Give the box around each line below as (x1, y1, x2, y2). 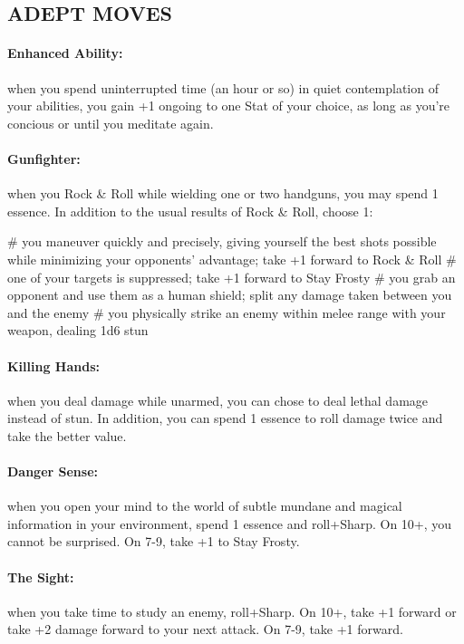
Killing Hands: (7, 356, 100, 375)
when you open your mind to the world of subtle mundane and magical (7, 496, 402, 515)
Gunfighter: (7, 149, 81, 168)
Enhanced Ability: (7, 43, 123, 62)
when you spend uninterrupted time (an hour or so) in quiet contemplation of (7, 78, 439, 97)
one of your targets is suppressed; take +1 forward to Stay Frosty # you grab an (7, 267, 456, 286)
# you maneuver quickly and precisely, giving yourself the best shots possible (7, 232, 437, 251)
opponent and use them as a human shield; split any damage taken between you (7, 285, 452, 304)
